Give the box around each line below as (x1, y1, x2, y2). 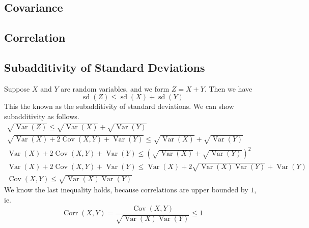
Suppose (4, 83, 30, 94)
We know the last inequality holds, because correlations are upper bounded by (4, 184, 248, 195)
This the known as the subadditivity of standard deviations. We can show (4, 101, 234, 111)
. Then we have (204, 83, 252, 94)
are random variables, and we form (61, 83, 170, 94)
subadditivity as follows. (4, 110, 79, 121)
